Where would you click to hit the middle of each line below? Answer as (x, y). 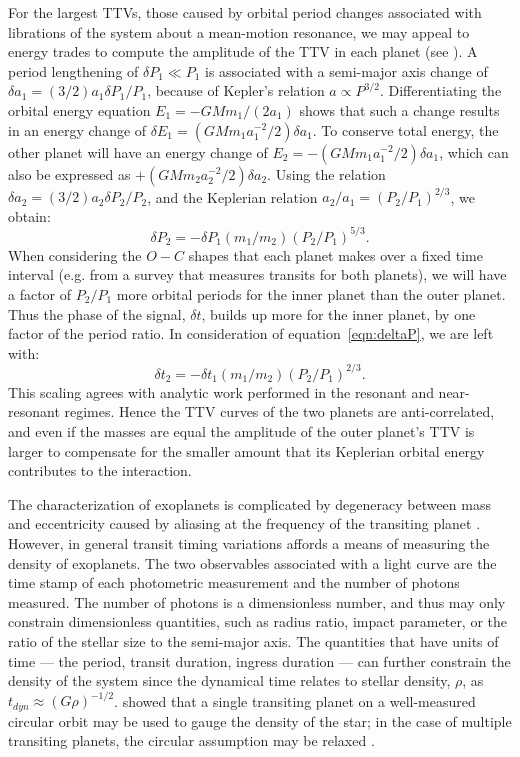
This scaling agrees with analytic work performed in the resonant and (221, 391)
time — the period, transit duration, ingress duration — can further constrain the (259, 660)
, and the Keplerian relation (232, 196)
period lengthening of (73, 70)
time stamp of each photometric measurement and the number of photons (234, 582)
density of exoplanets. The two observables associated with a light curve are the (252, 562)
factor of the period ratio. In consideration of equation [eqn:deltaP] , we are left (251, 333)
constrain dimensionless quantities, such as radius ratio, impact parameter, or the (258, 621)
